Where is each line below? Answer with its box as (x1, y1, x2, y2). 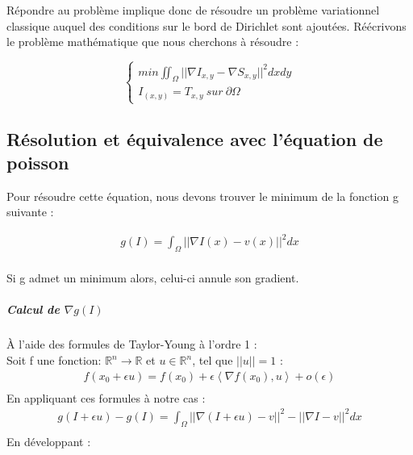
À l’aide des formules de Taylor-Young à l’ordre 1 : (6, 336, 257, 353)
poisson (6, 149, 69, 174)
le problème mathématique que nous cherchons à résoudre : (6, 33, 299, 50)
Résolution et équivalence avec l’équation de (6, 126, 383, 151)
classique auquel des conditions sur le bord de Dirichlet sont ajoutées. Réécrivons (6, 17, 407, 34)
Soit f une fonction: (6, 352, 102, 369)
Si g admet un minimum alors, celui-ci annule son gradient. (6, 269, 299, 286)
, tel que (192, 352, 233, 369)
